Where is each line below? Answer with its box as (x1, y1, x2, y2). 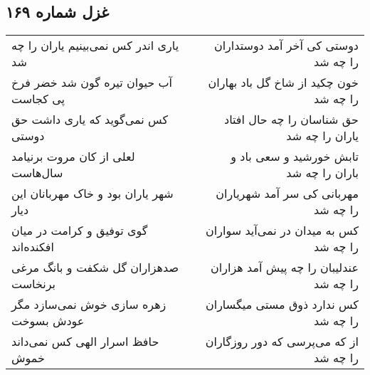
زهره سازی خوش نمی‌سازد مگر (11, 296, 166, 313)
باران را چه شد (286, 164, 359, 181)
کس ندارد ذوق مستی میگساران (205, 296, 359, 313)
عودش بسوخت (11, 312, 85, 329)
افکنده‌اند (11, 238, 54, 255)
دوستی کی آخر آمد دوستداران (213, 37, 359, 54)
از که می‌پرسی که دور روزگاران (205, 333, 359, 350)
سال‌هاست (11, 164, 63, 181)
